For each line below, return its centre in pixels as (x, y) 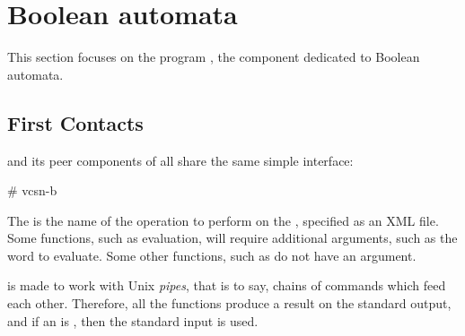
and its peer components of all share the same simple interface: (180, 160)
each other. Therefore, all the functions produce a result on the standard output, (229, 303)
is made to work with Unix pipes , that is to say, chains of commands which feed (227, 285)
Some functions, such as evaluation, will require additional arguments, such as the (232, 238)
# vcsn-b (32, 190)
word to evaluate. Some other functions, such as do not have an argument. (212, 255)
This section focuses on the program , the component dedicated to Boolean (214, 57)
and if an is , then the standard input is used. (133, 320)
